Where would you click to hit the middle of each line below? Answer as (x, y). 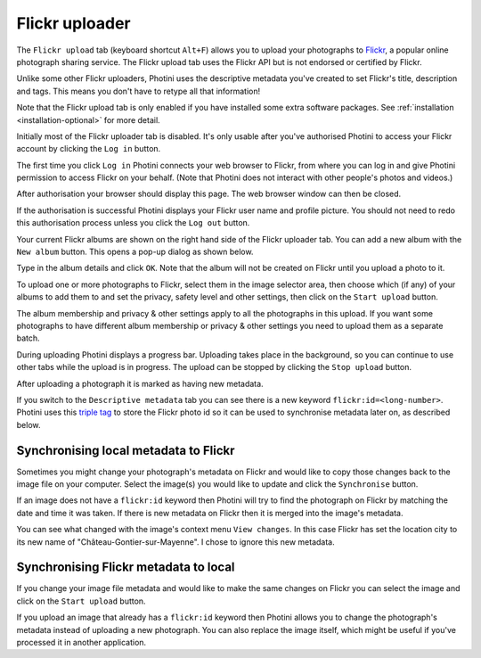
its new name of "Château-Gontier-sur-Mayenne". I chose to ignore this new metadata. (176, 542)
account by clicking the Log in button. (89, 149)
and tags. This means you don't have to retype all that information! (139, 91)
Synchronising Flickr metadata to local (126, 568)
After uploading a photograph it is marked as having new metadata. (140, 383)
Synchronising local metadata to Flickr (126, 450)
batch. (28, 338)
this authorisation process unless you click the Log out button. (133, 223)
